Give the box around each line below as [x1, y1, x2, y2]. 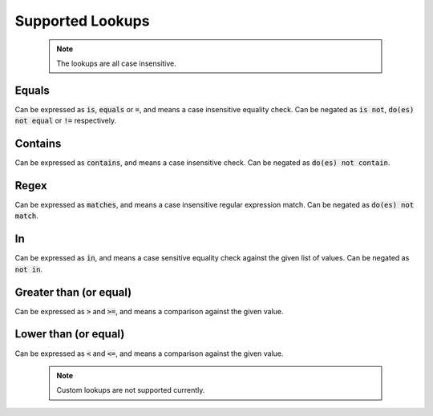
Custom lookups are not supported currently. [56, 386, 205, 395]
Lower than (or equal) [14, 327, 125, 341]
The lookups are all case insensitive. [56, 59, 176, 68]
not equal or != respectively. [14, 116, 116, 126]
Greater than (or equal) [14, 285, 132, 299]
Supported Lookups [14, 12, 150, 30]
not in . [14, 265, 43, 274]
